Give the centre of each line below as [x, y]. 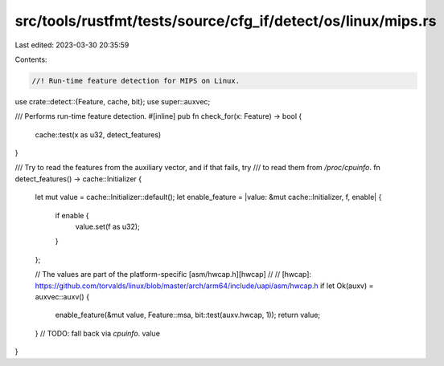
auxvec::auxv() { [62, 296]
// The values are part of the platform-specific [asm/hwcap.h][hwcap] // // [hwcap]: [173, 274]
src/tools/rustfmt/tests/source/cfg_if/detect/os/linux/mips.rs [226, 21]
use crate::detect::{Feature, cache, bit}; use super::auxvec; [113, 101]
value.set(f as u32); [107, 227]
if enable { [72, 215]
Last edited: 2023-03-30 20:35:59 [72, 45]
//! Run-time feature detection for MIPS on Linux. [136, 81]
